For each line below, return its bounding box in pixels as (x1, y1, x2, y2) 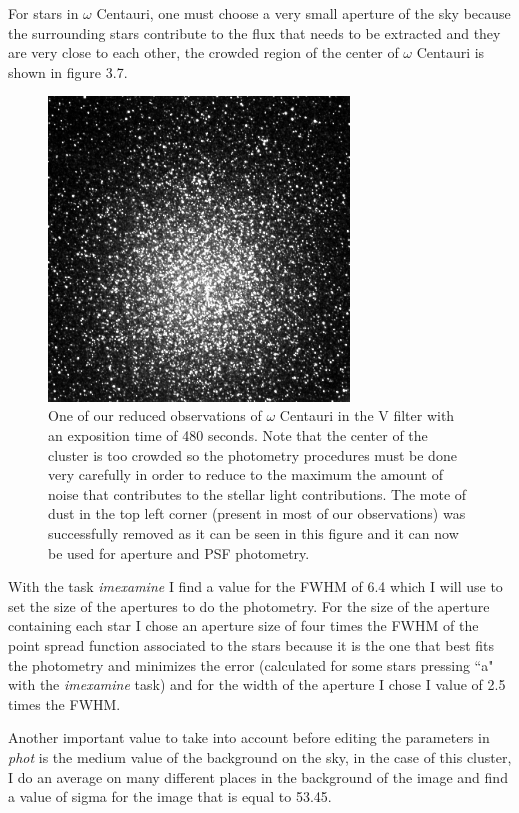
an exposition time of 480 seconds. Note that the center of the (48, 425, 428, 445)
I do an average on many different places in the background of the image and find (8, 766, 508, 787)
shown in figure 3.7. (8, 61, 128, 82)
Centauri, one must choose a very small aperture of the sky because (96, 3, 511, 23)
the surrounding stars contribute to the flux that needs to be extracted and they (8, 22, 501, 43)
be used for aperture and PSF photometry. (48, 542, 310, 563)
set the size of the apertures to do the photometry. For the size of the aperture (8, 595, 490, 616)
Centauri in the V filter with (279, 405, 455, 426)
